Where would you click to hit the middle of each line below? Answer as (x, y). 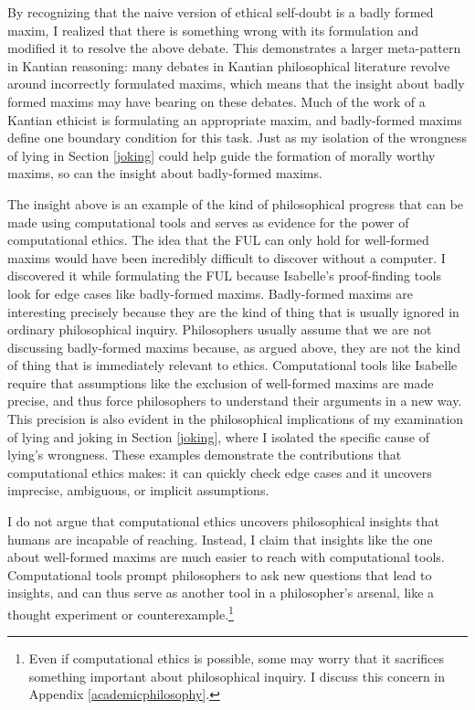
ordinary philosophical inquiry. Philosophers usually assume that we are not (220, 329)
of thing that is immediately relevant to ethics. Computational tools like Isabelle (232, 365)
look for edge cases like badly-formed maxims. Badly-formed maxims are (210, 293)
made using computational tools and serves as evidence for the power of (208, 222)
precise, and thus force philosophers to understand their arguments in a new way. (235, 401)
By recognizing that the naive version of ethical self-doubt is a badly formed (221, 12)
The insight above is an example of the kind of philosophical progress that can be (236, 203)
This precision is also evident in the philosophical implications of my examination (236, 419)
